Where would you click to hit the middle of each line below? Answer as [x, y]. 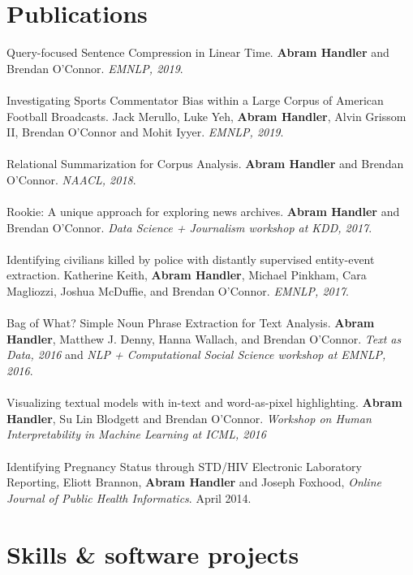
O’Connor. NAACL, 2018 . [71, 179]
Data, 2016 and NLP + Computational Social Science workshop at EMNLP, [196, 355]
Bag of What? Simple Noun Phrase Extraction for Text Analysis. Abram [191, 323]
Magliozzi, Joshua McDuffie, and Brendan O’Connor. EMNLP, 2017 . [178, 291]
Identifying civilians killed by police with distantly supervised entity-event [191, 259]
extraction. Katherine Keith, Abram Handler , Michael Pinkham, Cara [187, 275]
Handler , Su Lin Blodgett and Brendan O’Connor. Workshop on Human [189, 418]
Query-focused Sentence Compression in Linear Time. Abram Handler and [198, 52]
